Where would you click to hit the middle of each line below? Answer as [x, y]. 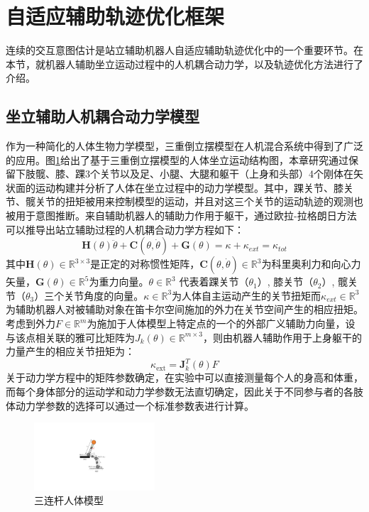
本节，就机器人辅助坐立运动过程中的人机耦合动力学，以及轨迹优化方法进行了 [184, 64]
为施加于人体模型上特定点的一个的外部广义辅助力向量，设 [221, 323]
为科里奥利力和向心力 [311, 264]
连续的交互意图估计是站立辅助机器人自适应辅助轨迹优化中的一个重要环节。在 [184, 50]
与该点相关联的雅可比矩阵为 [70, 337]
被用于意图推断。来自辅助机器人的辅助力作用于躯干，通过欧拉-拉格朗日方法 [181, 216]
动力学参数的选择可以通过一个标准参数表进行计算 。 [134, 405]
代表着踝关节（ [214, 282]
